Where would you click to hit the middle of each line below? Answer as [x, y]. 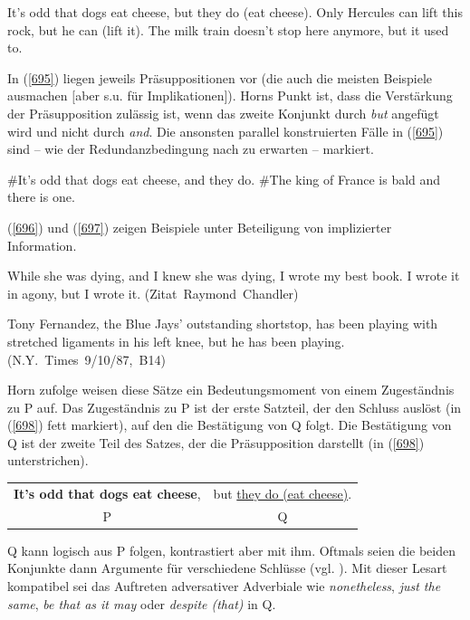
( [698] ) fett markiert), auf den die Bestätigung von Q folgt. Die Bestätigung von [230, 425]
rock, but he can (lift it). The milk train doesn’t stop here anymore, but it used [228, 29]
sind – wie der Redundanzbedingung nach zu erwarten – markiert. [191, 149]
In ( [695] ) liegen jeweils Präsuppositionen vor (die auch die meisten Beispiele [220, 77]
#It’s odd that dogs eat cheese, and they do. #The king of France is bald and [224, 179]
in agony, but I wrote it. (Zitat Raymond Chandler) [153, 293]
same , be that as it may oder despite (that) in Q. [142, 603]
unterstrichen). [48, 460]
